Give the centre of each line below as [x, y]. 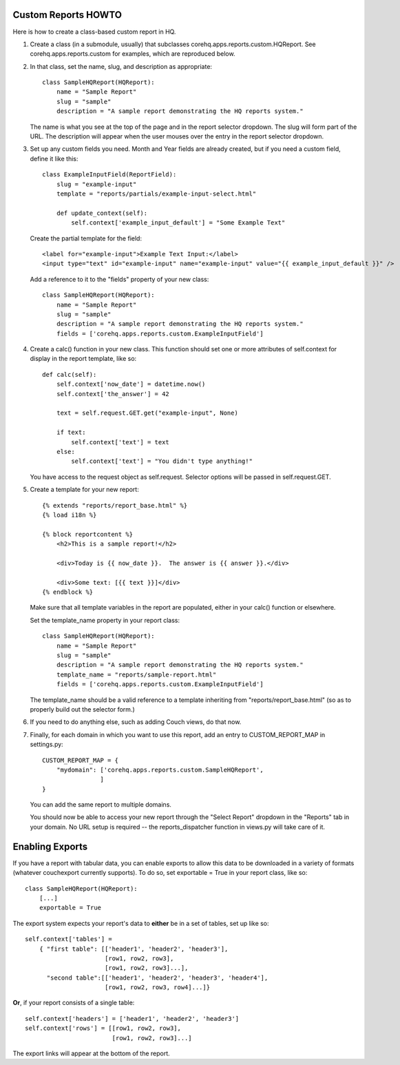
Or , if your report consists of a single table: [74, 1003]
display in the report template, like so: [83, 359]
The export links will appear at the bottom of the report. [91, 1053]
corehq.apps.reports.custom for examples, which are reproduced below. [133, 54]
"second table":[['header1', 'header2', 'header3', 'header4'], [157, 978]
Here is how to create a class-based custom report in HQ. [94, 32]
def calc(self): [70, 374]
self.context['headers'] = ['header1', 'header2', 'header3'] [132, 1019]
